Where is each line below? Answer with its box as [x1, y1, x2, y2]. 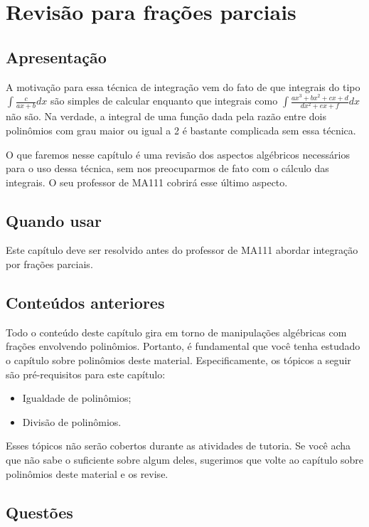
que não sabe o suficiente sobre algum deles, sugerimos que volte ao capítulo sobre [6, 452, 364, 467]
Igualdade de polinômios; [22, 390, 132, 405]
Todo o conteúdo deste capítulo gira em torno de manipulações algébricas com [6, 324, 347, 339]
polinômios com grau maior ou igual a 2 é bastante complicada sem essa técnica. [6, 122, 356, 137]
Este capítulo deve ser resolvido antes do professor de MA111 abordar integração [6, 243, 358, 257]
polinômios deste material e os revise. [6, 466, 169, 481]
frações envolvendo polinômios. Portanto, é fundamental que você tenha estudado [6, 339, 360, 353]
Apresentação [6, 46, 107, 68]
